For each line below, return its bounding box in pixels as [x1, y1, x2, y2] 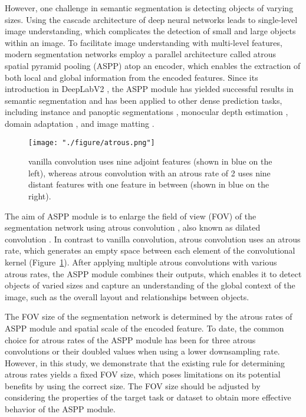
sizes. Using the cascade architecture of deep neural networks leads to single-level [5, 13, 298, 25]
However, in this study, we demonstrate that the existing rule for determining [5, 356, 285, 369]
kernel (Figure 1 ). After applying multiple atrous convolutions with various [5, 255, 277, 268]
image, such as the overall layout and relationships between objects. [5, 290, 249, 303]
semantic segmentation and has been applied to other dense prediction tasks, [5, 94, 282, 106]
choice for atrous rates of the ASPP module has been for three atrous [5, 333, 256, 346]
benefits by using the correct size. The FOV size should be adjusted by [5, 379, 261, 392]
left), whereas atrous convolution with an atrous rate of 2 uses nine [28, 166, 271, 179]
